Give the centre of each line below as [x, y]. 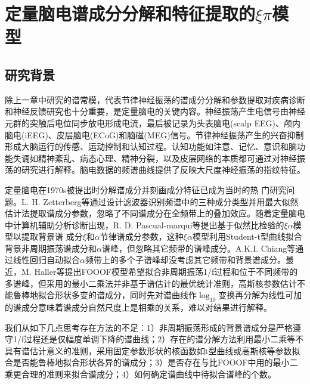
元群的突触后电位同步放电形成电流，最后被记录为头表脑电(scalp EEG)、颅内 [153, 123]
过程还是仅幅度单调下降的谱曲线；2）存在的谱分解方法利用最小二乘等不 [164, 339]
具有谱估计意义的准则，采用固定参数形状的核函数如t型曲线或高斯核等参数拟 [153, 350]
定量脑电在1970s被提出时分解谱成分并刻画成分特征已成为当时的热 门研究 [146, 189]
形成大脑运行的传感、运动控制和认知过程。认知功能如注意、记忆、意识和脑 [151, 146]
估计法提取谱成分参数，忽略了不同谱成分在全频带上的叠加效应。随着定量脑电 [155, 213]
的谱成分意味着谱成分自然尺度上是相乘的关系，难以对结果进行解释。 [138, 307]
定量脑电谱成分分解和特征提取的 [130, 13]
